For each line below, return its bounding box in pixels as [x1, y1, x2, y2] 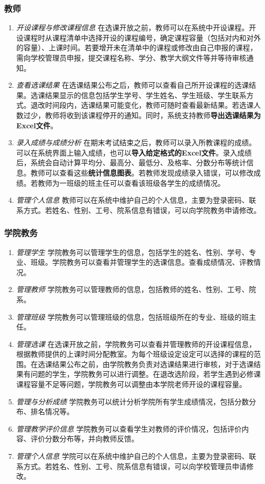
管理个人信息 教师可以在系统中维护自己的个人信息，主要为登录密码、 [16, 195, 249, 205]
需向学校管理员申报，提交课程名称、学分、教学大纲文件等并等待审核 [16, 52, 247, 63]
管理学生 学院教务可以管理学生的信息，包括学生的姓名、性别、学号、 [16, 246, 249, 257]
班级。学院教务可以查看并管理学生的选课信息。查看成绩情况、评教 [30, 257, 254, 267]
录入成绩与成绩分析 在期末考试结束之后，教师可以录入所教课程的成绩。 [16, 137, 256, 148]
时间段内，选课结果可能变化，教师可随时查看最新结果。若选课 [45, 100, 254, 110]
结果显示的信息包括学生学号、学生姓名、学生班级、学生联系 [45, 89, 247, 100]
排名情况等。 [30, 406, 74, 417]
